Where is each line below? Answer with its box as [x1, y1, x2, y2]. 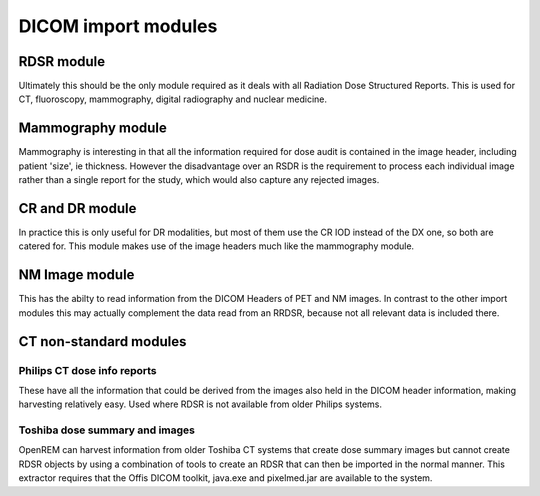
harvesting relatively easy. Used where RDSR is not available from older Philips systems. [18, 398, 383, 410]
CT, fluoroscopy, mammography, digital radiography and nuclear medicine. [18, 93, 328, 105]
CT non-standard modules [18, 333, 187, 350]
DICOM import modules [18, 15, 218, 37]
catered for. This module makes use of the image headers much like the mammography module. [18, 240, 415, 252]
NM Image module [18, 266, 135, 284]
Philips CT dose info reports [18, 363, 157, 377]
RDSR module [18, 53, 106, 70]
